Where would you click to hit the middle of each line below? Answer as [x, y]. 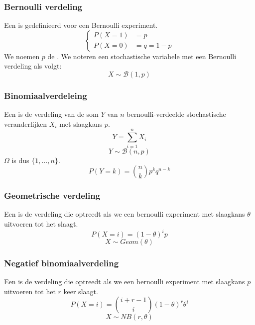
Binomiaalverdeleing [46, 95]
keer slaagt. [81, 291]
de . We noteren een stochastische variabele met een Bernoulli [142, 56]
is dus [20, 160]
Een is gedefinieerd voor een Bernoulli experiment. [81, 25]
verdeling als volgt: [33, 66]
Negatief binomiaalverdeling [62, 263]
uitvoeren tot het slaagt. [41, 223]
